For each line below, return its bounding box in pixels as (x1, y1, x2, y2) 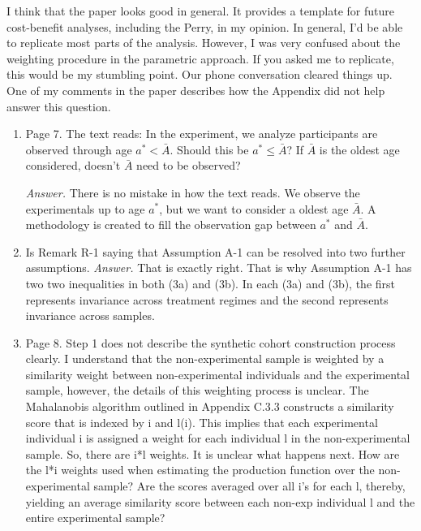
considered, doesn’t (25, 157, 121, 174)
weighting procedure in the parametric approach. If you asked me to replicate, (6, 50, 394, 67)
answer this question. (6, 97, 111, 114)
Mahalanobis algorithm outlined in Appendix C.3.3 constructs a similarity (25, 398, 394, 415)
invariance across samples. (25, 307, 155, 324)
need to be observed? (136, 157, 241, 174)
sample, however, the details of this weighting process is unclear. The (25, 382, 369, 399)
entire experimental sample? (25, 509, 165, 526)
